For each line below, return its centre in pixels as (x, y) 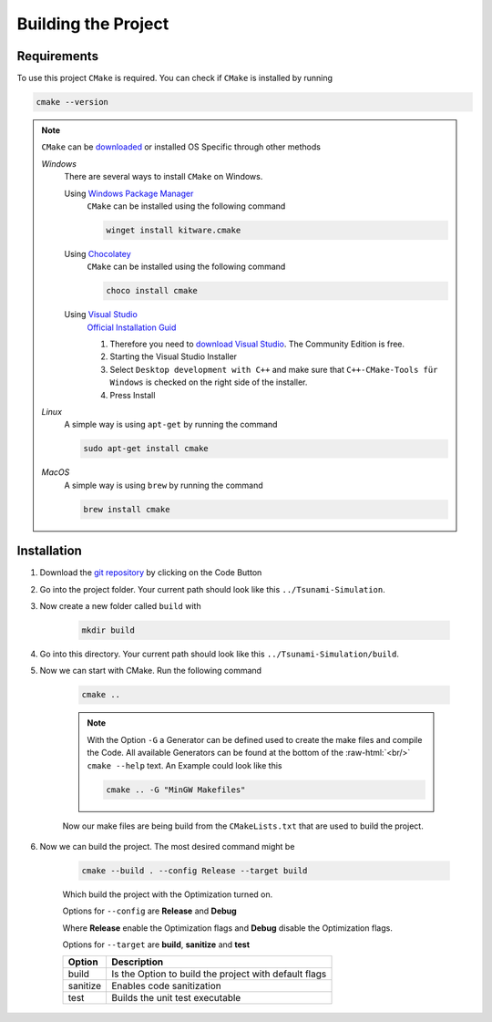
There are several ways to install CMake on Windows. (164, 177)
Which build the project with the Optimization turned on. (168, 894)
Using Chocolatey (97, 253)
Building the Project (93, 24)
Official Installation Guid (132, 327)
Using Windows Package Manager (129, 193)
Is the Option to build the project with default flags (219, 974)
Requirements (58, 56)
